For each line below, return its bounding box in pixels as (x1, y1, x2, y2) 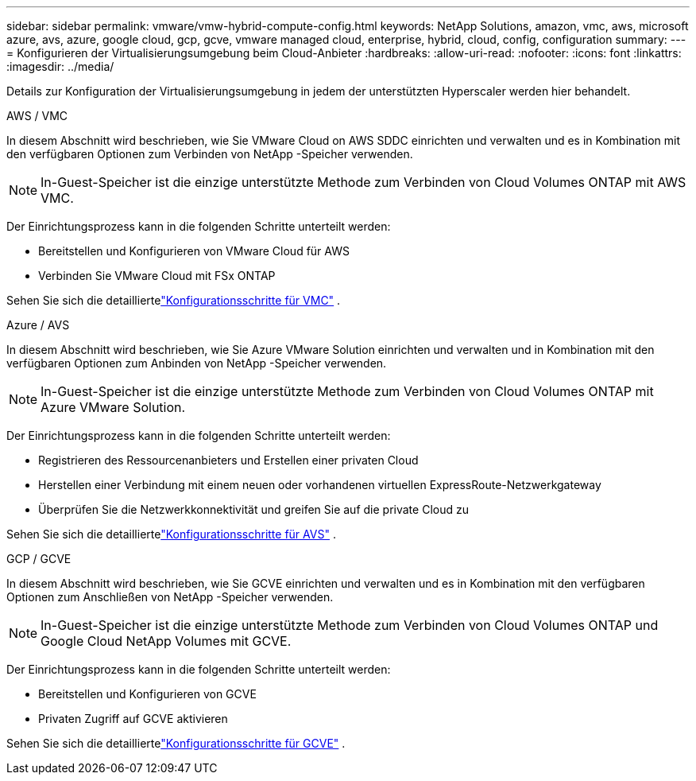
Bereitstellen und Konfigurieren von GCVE (38, 687, 257, 701)
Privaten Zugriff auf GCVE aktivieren (38, 712, 228, 725)
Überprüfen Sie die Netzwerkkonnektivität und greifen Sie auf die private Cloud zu (38, 503, 469, 516)
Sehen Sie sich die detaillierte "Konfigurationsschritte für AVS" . (6, 527, 336, 541)
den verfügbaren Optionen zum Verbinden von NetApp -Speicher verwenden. (6, 147, 413, 161)
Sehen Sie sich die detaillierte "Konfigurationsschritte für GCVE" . (6, 736, 346, 750)
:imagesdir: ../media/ (6, 60, 114, 73)
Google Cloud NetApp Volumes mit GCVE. (41, 633, 292, 649)
